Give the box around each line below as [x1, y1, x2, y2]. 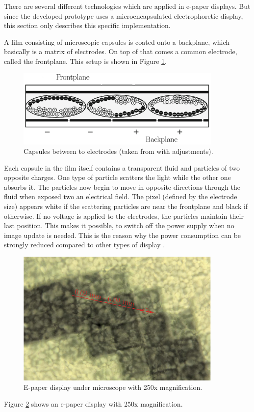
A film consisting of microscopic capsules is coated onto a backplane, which [4, 36, 230, 47]
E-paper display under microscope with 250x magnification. [24, 382, 203, 392]
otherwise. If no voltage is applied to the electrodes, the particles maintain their [4, 210, 244, 221]
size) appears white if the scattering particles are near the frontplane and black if [4, 201, 248, 211]
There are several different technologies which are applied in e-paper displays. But [4, 1, 251, 11]
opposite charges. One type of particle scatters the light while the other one [4, 172, 231, 182]
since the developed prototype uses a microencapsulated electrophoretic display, [4, 10, 243, 21]
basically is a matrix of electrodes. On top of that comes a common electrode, [4, 46, 237, 57]
